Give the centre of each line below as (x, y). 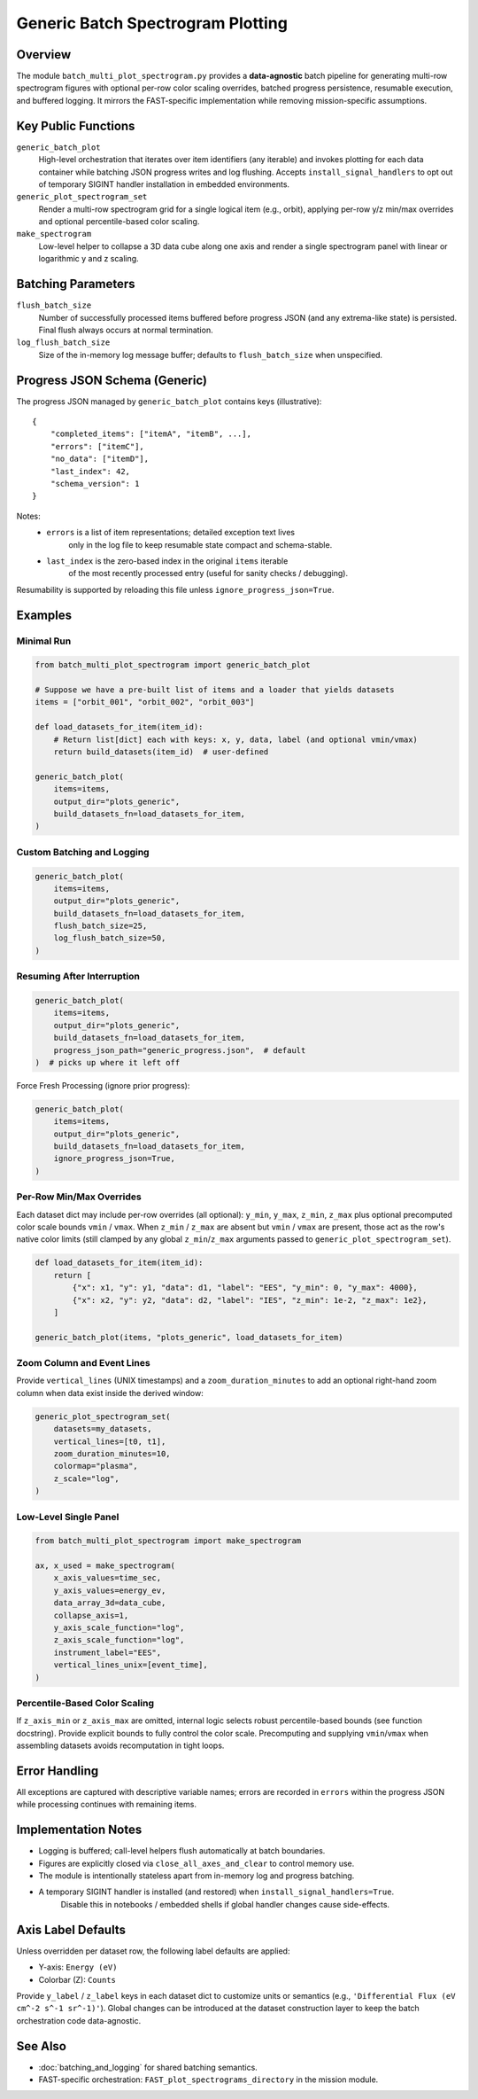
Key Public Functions (76, 125)
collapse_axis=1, (91, 1615)
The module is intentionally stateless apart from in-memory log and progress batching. (197, 1876)
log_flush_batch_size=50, (110, 938)
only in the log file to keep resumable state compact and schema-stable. (200, 544)
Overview (44, 55)
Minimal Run (44, 641)
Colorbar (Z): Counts (77, 1979)
